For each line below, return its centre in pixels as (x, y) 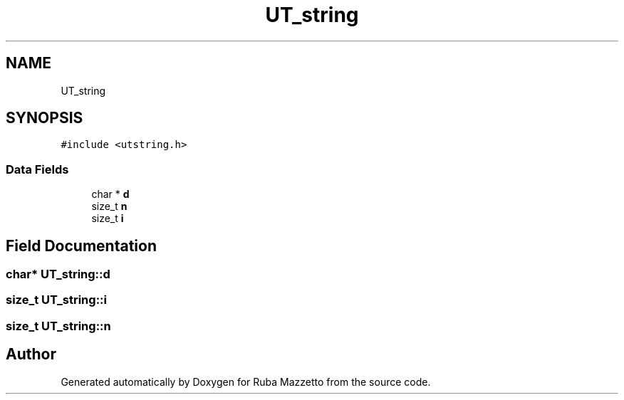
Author (31, 354)
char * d (110, 194)
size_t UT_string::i (56, 300)
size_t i (108, 219)
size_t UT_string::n (58, 326)
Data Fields (37, 169)
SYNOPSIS (45, 118)
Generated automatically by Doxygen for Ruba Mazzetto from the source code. (246, 381)
